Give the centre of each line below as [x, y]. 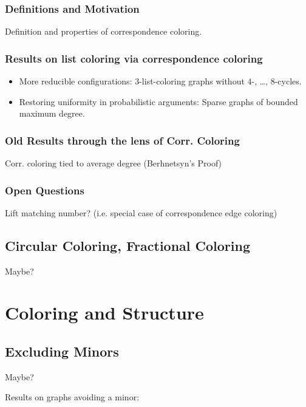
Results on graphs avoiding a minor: [72, 397]
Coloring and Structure [104, 313]
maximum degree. [52, 113]
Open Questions [45, 190]
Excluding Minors [62, 351]
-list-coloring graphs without [192, 81]
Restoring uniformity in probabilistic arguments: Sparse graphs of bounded [158, 101]
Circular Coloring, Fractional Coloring [127, 245]
